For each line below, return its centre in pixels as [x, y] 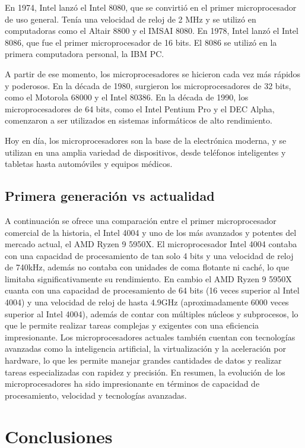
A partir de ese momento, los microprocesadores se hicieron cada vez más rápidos [153, 73]
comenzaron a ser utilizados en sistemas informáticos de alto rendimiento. [139, 120]
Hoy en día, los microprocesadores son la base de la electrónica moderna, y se [146, 140]
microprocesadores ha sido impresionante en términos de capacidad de [132, 384]
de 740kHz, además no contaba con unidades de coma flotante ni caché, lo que [147, 267]
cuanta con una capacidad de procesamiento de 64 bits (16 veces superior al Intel [152, 290]
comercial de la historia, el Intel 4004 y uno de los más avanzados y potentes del [151, 232]
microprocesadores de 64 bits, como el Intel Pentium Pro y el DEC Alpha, [140, 108]
